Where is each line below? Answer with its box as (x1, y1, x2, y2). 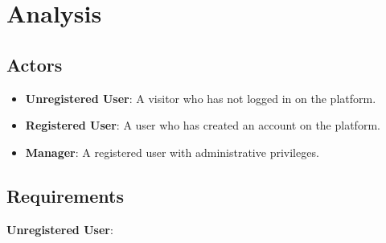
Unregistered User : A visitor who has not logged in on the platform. (25, 89, 376, 106)
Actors (6, 51, 63, 76)
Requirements (6, 183, 124, 208)
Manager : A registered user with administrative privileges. (25, 143, 319, 160)
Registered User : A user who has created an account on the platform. (25, 117, 380, 134)
